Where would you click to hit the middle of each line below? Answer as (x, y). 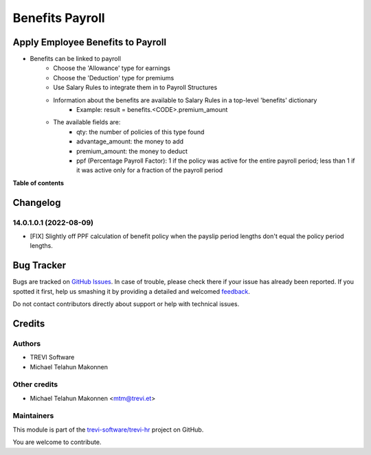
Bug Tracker (40, 265)
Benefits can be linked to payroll (76, 59)
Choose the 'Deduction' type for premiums (114, 78)
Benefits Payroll (59, 18)
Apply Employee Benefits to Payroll (90, 42)
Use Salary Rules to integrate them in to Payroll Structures (135, 87)
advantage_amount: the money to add (130, 141)
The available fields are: (87, 122)
